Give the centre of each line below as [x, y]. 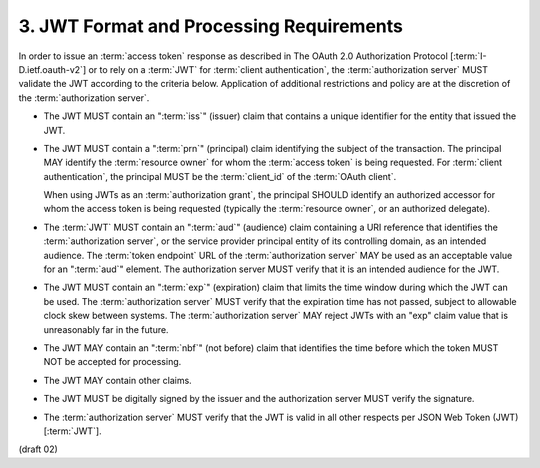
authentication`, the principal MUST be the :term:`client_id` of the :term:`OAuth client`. [220, 176]
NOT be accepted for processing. [112, 362]
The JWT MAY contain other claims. [117, 380]
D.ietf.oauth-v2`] [52, 69]
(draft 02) [38, 449]
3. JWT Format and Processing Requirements [211, 26]
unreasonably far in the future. [106, 329]
